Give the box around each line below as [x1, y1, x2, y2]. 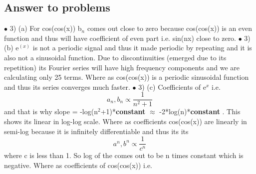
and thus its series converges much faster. [4, 81, 130, 92]
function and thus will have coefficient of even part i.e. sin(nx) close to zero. [4, 32, 237, 43]
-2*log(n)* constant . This [159, 106, 241, 117]
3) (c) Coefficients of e [138, 81, 207, 92]
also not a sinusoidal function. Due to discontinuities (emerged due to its [4, 52, 227, 62]
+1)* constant [100, 106, 146, 117]
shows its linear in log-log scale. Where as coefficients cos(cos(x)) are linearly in [4, 116, 247, 127]
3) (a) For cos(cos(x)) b [9, 23, 82, 33]
